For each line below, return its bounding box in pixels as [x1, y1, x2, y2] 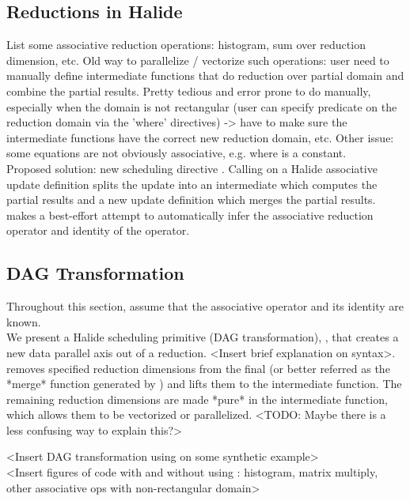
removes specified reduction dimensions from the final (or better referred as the [6, 360, 390, 376]
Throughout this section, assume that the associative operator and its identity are [6, 298, 404, 315]
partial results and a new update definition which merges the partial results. [6, 191, 376, 208]
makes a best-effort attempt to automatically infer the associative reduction [6, 206, 374, 223]
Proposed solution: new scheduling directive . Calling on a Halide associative [6, 160, 378, 176]
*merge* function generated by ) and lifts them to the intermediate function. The [6, 375, 402, 392]
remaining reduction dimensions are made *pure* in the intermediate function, [6, 390, 388, 407]
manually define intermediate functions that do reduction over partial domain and [6, 67, 404, 84]
